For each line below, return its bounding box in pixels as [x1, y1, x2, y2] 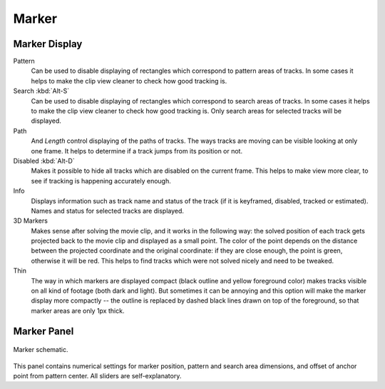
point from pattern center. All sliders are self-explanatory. [13, 372, 182, 380]
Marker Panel [13, 325, 74, 337]
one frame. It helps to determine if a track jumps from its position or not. [31, 146, 242, 155]
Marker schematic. [13, 345, 68, 354]
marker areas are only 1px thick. [31, 306, 125, 315]
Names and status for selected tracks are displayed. [31, 206, 185, 215]
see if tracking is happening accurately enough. [31, 176, 171, 185]
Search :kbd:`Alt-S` [13, 86, 70, 96]
